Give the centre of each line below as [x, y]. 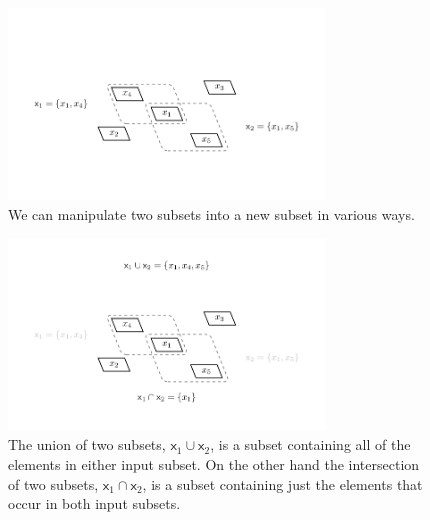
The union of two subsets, [87, 444]
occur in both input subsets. [94, 503]
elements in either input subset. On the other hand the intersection [214, 464]
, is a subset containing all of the [310, 444]
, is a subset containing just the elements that [282, 483]
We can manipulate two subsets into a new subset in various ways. [211, 213]
